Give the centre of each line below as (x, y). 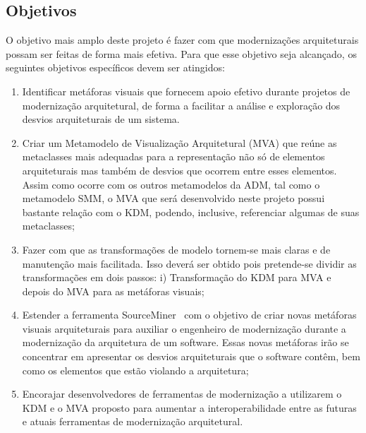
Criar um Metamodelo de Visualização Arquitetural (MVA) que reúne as (179, 142)
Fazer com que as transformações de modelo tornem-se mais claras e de (176, 249)
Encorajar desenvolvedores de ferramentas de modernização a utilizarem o (182, 394)
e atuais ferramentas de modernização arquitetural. (133, 421)
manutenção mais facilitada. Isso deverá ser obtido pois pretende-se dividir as (189, 263)
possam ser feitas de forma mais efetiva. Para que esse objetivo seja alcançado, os (181, 53)
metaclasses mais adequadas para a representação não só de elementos (173, 156)
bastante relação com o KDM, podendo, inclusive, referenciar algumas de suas (191, 212)
